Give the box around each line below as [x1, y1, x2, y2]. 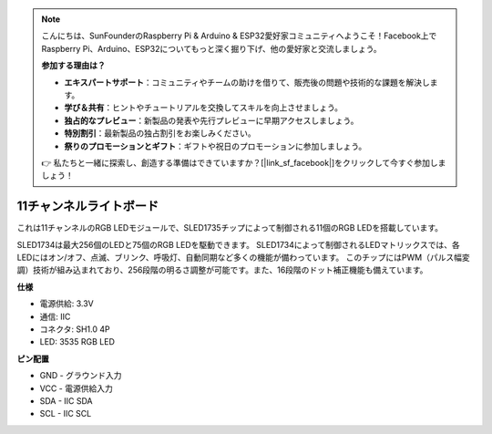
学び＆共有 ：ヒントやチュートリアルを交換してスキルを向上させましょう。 [64, 102, 343, 113]
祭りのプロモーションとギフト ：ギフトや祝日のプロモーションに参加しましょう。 [64, 140, 367, 151]
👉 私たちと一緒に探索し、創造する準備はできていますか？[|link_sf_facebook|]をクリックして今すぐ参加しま [41, 157, 446, 168]
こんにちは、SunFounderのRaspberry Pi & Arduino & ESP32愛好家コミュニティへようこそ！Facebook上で [41, 30, 437, 41]
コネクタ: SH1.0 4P [39, 324, 110, 335]
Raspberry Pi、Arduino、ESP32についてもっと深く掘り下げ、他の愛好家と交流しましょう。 [41, 43, 382, 54]
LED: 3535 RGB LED [39, 336, 116, 347]
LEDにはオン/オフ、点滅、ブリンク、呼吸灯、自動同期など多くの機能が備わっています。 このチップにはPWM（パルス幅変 [16, 252, 470, 263]
